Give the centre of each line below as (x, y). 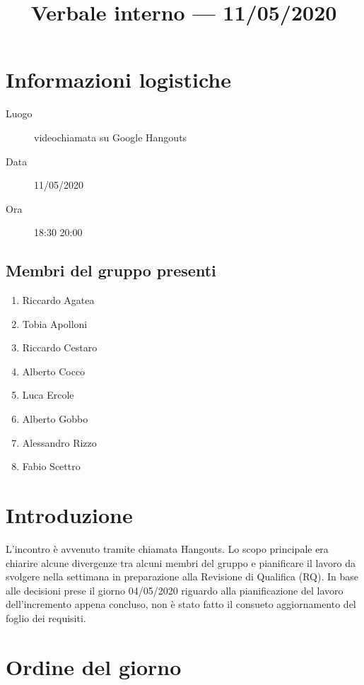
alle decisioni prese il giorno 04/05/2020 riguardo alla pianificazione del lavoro (175, 590)
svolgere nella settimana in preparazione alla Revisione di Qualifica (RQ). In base (182, 576)
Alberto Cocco (54, 371)
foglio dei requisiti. (46, 617)
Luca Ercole (48, 395)
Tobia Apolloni (55, 323)
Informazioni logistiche (118, 80)
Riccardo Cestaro (60, 347)
